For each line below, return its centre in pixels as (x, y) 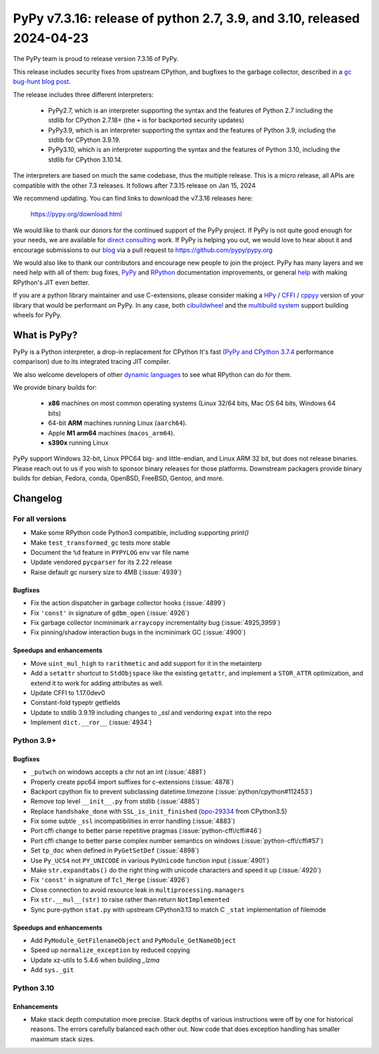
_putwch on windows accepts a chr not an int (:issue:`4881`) (118, 772)
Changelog (38, 498)
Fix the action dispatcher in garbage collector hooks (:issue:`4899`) (128, 603)
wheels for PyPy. (38, 315)
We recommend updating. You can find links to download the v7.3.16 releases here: (133, 198)
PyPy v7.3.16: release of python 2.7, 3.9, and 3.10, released (187, 18)
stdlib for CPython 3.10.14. (85, 159)
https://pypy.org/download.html (76, 214)
